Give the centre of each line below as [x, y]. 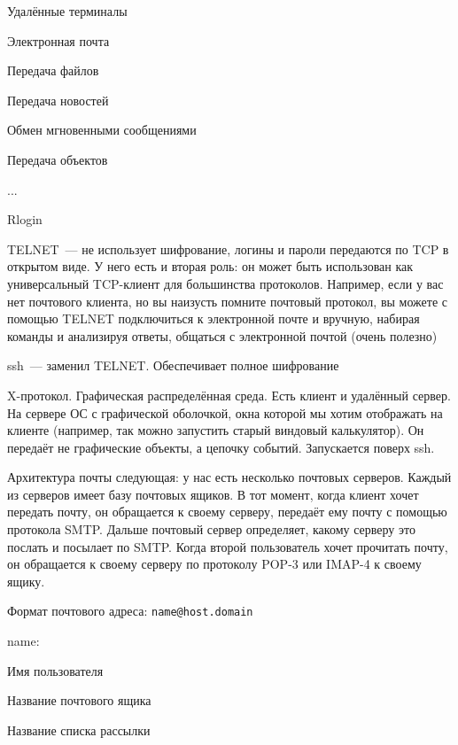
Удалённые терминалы [67, 11]
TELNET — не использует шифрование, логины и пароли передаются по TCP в [228, 248]
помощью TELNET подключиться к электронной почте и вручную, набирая [213, 318]
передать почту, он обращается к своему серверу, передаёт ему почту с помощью [227, 512]
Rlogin [25, 219]
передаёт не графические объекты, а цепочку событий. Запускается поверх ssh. [221, 447]
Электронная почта [58, 40]
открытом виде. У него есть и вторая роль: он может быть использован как [210, 266]
